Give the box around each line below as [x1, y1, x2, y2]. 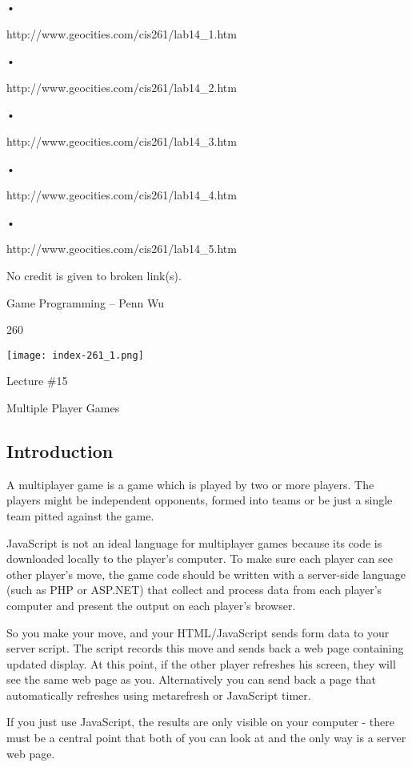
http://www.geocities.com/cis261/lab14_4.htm [6, 187, 237, 203]
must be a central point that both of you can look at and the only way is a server [6, 729, 406, 746]
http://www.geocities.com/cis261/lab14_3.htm [6, 132, 237, 149]
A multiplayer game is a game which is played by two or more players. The [6, 476, 374, 492]
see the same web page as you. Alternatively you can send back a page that [6, 671, 376, 688]
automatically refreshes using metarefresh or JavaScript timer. [6, 686, 311, 703]
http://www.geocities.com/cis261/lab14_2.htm [6, 78, 237, 95]
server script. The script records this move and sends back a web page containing [6, 640, 404, 657]
